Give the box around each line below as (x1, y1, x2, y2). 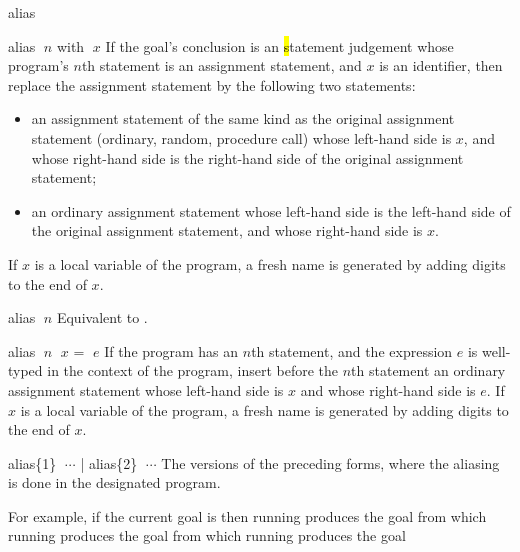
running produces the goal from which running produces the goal (8, 525, 406, 546)
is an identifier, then (379, 55, 503, 76)
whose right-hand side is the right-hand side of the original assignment (31, 147, 464, 168)
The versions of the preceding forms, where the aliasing (161, 452, 500, 473)
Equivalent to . (56, 307, 148, 328)
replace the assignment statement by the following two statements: (8, 74, 416, 95)
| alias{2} (80, 452, 138, 473)
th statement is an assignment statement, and (81, 55, 362, 76)
